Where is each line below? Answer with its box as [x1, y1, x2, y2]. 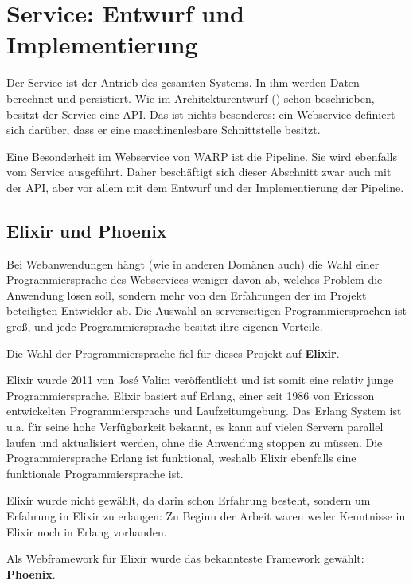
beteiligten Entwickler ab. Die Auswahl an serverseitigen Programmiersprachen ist [6, 302, 407, 319]
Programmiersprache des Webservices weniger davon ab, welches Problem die [6, 271, 383, 288]
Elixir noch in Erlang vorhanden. [6, 523, 167, 540]
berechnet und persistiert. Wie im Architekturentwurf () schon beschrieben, [6, 89, 375, 106]
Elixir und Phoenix [6, 218, 167, 242]
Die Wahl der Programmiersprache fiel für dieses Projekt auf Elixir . [6, 344, 340, 361]
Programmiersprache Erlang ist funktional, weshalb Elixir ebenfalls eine [6, 450, 357, 466]
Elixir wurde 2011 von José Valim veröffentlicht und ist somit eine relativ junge [6, 371, 394, 388]
